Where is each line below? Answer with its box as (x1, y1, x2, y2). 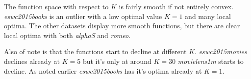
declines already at (4, 56, 60, 66)
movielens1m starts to (177, 56, 244, 66)
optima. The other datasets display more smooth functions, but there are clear (4, 20, 240, 31)
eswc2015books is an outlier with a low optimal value (4, 11, 162, 21)
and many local (185, 11, 231, 21)
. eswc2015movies (195, 46, 247, 57)
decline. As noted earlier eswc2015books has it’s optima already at (4, 65, 202, 76)
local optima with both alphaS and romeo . (4, 30, 131, 40)
